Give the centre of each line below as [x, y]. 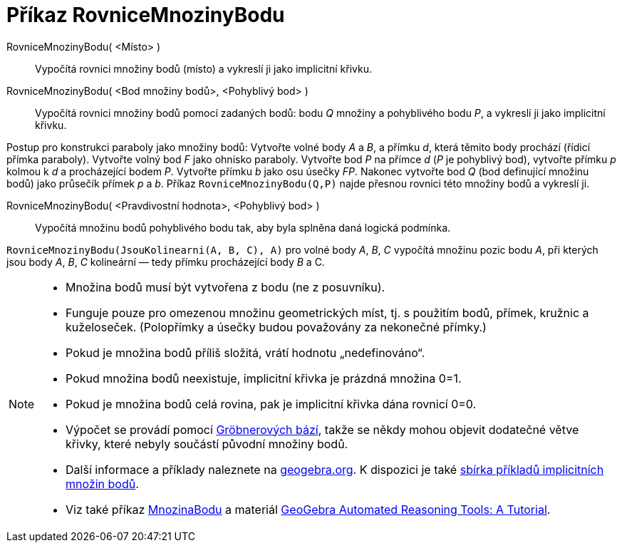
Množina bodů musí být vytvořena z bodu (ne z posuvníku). [226, 287]
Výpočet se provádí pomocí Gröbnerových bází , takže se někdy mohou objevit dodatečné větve [322, 429]
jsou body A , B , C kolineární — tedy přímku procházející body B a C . [166, 262]
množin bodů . [102, 484]
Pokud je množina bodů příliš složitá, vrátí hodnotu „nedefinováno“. [245, 352]
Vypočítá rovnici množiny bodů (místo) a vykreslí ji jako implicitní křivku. [203, 68]
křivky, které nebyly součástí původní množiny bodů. [207, 444]
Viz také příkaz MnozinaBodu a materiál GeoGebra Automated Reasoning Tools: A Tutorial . [308, 509]
